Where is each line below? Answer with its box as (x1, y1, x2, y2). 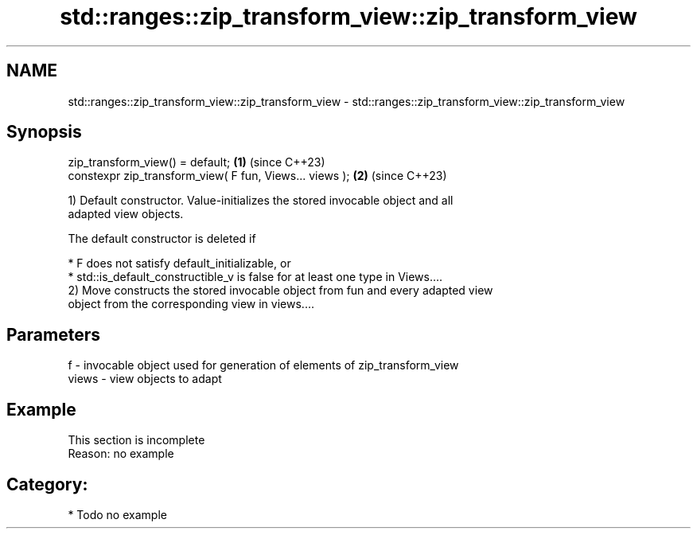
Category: (6, 474, 88, 494)
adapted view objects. (68, 207, 184, 221)
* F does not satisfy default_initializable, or (68, 256, 291, 271)
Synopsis (6, 122, 82, 143)
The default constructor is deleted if (68, 232, 256, 246)
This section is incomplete (68, 433, 205, 447)
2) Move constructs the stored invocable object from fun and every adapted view (68, 283, 493, 298)
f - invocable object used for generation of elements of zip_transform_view (68, 358, 459, 373)
